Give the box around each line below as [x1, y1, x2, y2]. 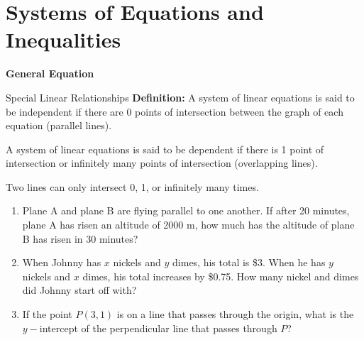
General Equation [6, 66, 94, 81]
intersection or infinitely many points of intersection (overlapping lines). [6, 155, 318, 170]
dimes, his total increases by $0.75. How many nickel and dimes [82, 268, 359, 283]
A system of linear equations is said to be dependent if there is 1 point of [6, 141, 324, 156]
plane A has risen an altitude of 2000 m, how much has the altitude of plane [22, 217, 355, 232]
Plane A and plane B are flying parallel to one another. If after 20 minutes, [22, 203, 350, 218]
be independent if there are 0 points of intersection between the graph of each [6, 104, 343, 119]
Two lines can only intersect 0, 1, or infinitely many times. [6, 179, 259, 194]
